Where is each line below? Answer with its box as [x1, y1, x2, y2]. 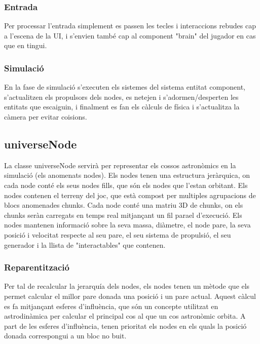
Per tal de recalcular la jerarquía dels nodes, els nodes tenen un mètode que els [4, 281, 250, 291]
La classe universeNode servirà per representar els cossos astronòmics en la [4, 160, 236, 170]
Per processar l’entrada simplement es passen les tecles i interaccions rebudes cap [4, 20, 256, 31]
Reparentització [4, 261, 69, 274]
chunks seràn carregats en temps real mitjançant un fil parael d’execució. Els [4, 209, 242, 220]
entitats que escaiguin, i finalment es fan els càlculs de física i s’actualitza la [4, 101, 240, 112]
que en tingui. [4, 40, 47, 51]
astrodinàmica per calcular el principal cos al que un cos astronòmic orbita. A [4, 311, 246, 321]
